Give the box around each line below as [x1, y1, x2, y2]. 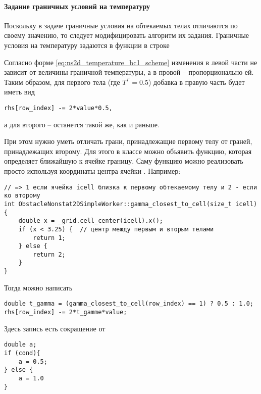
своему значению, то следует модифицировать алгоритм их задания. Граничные [4, 30, 249, 40]
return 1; [33, 234, 66, 241]
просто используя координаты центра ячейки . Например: [4, 165, 181, 176]
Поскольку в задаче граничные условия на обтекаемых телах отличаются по [4, 20, 238, 30]
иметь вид [4, 86, 35, 97]
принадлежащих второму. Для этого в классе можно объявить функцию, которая [4, 145, 252, 156]
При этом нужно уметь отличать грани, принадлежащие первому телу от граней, [4, 136, 252, 146]
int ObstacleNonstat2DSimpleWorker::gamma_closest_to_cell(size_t [4, 200, 232, 208]
